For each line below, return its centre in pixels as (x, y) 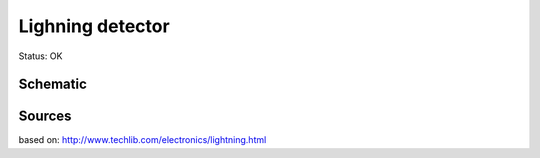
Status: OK (40, 56)
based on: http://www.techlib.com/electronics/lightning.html (142, 140)
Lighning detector (94, 26)
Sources (45, 116)
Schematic (52, 84)
